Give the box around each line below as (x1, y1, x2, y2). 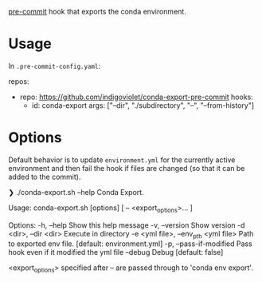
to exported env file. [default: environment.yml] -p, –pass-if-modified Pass (8, 239, 252, 248)
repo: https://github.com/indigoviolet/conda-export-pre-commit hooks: (19, 92, 253, 101)
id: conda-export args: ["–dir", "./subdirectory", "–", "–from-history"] (31, 100, 255, 110)
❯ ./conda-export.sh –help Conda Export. (8, 187, 145, 197)
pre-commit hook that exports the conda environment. (8, 7, 187, 16)
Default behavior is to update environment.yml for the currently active (8, 155, 236, 165)
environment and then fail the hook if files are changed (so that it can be (8, 163, 245, 173)
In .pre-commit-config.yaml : (8, 61, 101, 70)
